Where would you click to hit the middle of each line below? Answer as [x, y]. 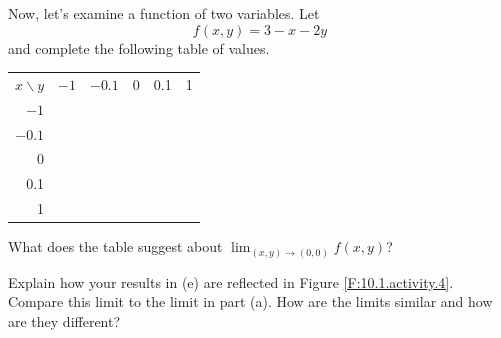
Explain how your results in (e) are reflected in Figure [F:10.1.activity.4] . [231, 281]
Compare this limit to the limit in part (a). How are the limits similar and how [250, 301]
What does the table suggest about [115, 246]
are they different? [64, 320]
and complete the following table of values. [139, 47]
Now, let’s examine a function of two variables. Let [164, 13]
